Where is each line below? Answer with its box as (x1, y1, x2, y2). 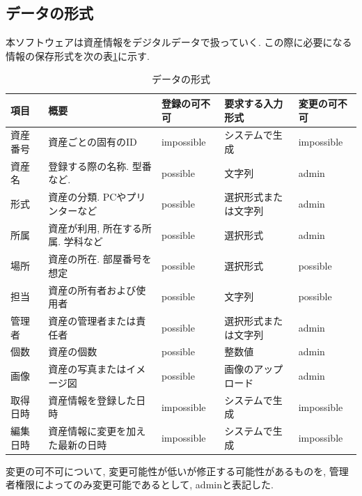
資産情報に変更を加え (48, 424, 146, 438)
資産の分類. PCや (48, 189, 127, 204)
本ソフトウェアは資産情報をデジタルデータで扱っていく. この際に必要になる (6, 35, 352, 49)
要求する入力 (224, 95, 283, 110)
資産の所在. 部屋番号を (48, 251, 152, 266)
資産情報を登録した (48, 392, 136, 407)
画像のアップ (224, 362, 283, 376)
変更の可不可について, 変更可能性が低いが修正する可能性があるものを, (6, 463, 326, 478)
